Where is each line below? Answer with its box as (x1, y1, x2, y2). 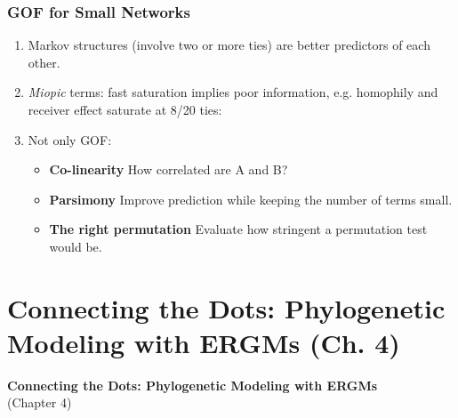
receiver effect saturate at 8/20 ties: (28, 100, 222, 118)
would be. (49, 237, 102, 255)
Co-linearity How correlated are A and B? (49, 160, 288, 179)
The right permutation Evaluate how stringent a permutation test (49, 220, 428, 238)
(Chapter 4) (7, 393, 72, 412)
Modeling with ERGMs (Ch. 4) (7, 324, 400, 360)
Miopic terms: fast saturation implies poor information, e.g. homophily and (28, 83, 438, 101)
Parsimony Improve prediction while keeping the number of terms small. (49, 189, 453, 208)
